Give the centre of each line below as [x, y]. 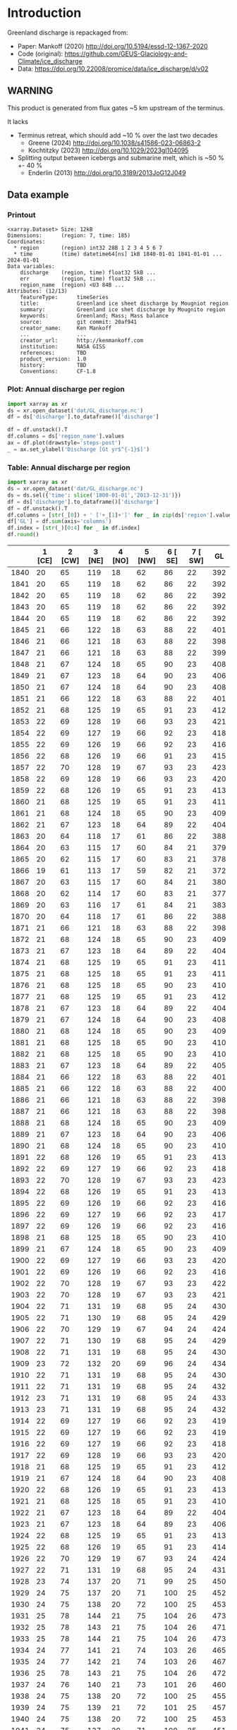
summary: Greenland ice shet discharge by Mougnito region [123, 310]
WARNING [30, 91]
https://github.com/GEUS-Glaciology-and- [126, 54]
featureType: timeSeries [65, 298]
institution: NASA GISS [63, 347]
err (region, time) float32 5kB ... [88, 279]
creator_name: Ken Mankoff [66, 328]
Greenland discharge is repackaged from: [68, 32]
